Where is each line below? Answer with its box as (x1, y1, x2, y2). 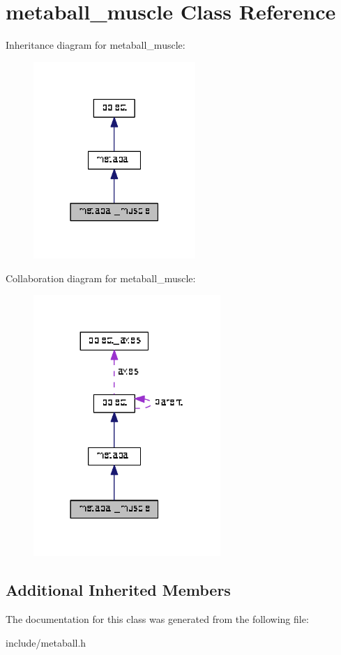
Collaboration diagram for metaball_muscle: (6, 270, 196, 285)
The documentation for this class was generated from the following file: (6, 612, 309, 626)
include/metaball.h (6, 635, 86, 649)
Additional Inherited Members (6, 579, 231, 601)
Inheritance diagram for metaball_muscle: (6, 38, 185, 52)
